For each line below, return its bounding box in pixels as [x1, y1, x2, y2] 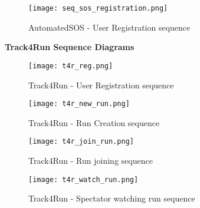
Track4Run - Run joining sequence [28, 154, 153, 166]
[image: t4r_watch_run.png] [28, 175, 139, 184]
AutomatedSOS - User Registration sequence [28, 21, 191, 33]
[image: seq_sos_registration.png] [28, 4, 168, 12]
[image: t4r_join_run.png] [28, 137, 134, 146]
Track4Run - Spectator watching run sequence [28, 192, 195, 204]
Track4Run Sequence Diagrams [5, 41, 135, 53]
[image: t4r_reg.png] [28, 61, 113, 70]
